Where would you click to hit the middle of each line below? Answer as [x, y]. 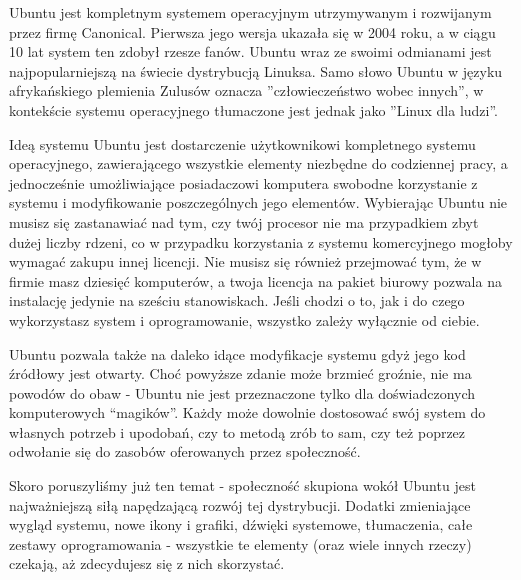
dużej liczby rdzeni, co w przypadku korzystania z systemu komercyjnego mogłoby [261, 241]
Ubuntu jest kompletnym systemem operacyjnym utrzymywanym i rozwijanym [250, 12]
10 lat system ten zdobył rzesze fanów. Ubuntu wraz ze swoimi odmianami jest [250, 51]
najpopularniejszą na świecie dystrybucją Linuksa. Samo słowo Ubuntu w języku [256, 70]
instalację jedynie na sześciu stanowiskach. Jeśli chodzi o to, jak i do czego [237, 300]
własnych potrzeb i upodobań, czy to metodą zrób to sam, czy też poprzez [237, 431]
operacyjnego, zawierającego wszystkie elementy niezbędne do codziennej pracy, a [258, 163]
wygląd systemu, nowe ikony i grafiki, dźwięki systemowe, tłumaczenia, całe [241, 524]
